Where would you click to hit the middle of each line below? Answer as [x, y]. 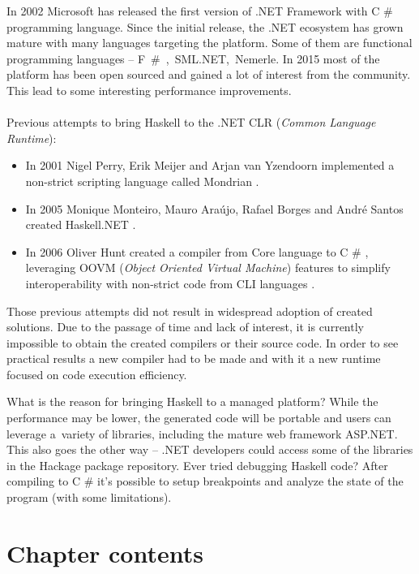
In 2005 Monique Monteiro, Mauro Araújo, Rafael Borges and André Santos [214, 208]
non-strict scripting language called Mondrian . [142, 181]
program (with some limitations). [89, 497]
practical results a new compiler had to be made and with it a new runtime [194, 358]
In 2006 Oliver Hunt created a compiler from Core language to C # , [197, 251]
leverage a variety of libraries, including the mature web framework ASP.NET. [202, 433]
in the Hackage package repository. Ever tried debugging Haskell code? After [197, 465]
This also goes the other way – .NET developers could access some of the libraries [210, 449]
